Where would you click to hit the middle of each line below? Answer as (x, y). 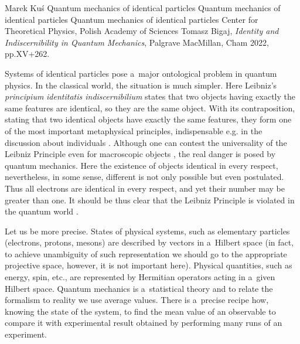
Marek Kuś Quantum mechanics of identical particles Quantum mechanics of (143, 8)
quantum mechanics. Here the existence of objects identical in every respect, (142, 165)
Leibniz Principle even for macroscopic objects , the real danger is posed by (140, 154)
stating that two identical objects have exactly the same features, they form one (148, 119)
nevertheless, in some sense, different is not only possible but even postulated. (144, 177)
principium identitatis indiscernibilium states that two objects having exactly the (150, 96)
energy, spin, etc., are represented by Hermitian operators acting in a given (140, 277)
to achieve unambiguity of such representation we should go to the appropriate (146, 253)
